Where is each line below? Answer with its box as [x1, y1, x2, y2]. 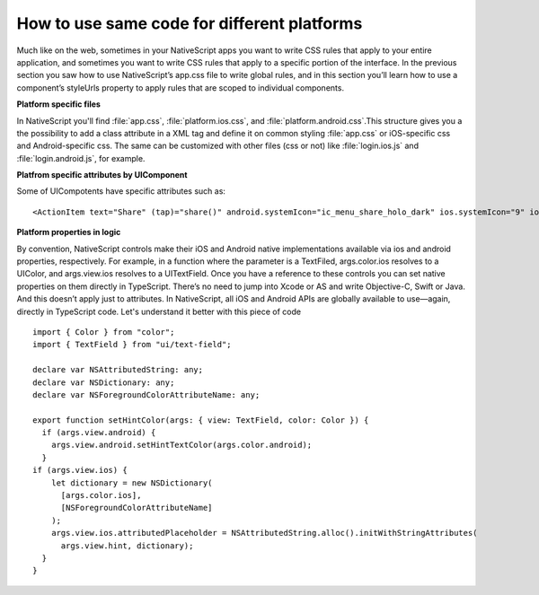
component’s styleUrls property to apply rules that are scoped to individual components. [16, 82, 345, 93]
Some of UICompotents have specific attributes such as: [16, 186, 226, 197]
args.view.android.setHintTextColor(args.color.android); [50, 440, 313, 451]
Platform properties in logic [16, 227, 121, 238]
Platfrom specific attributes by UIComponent [16, 170, 188, 180]
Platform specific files [16, 99, 101, 109]
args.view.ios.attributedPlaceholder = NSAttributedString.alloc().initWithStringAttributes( [50, 528, 478, 538]
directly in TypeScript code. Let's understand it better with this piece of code [16, 306, 301, 317]
